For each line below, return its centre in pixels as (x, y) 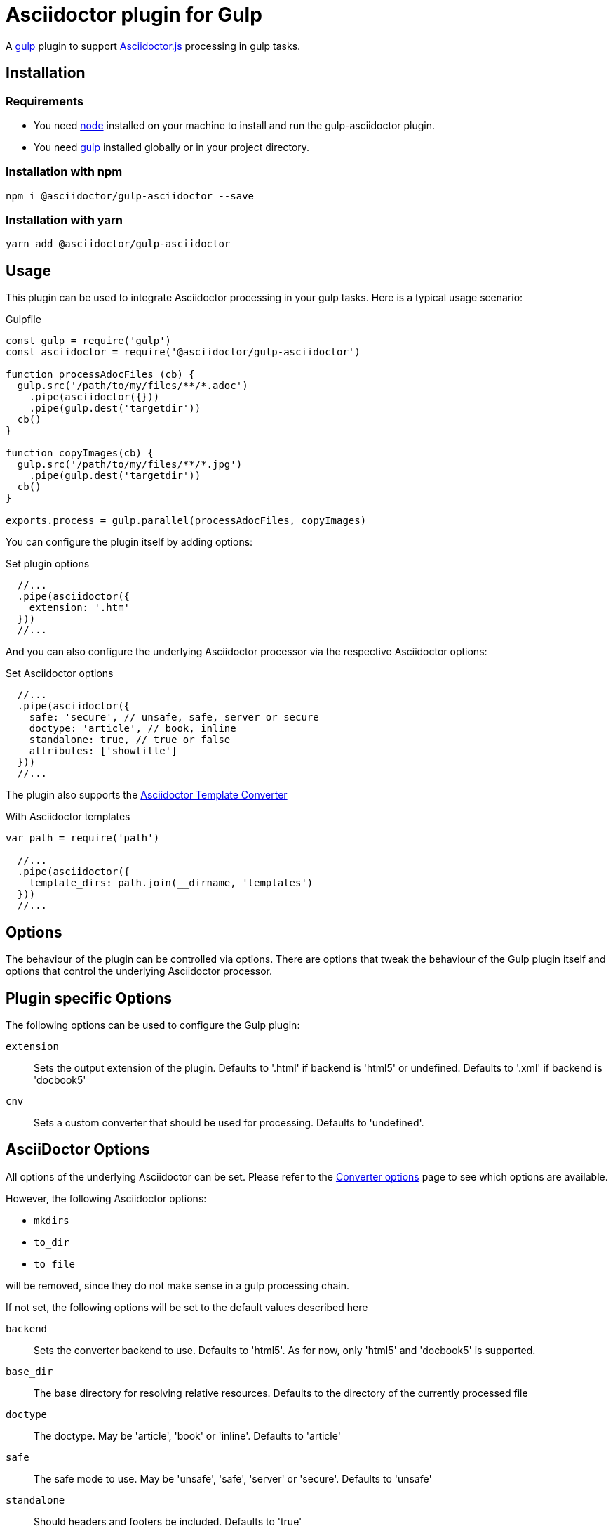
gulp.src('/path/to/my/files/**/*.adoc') (133, 386)
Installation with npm (64, 172)
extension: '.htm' (80, 608)
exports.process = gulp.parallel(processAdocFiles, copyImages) (186, 521)
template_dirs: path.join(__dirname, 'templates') (171, 883)
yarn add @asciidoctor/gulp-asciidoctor (118, 244)
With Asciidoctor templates (68, 817)
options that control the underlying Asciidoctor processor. (139, 971)
